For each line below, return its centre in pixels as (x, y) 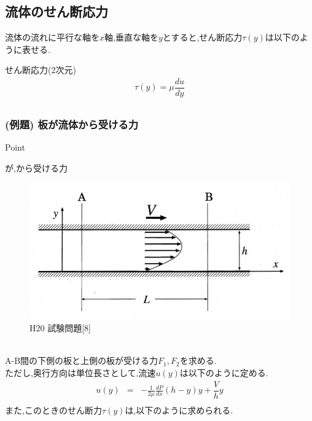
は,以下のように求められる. (179, 410)
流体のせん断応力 (57, 11)
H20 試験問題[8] (60, 328)
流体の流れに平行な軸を (52, 37)
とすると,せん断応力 (202, 37)
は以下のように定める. (224, 372)
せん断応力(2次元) (41, 70)
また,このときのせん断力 (53, 410)
